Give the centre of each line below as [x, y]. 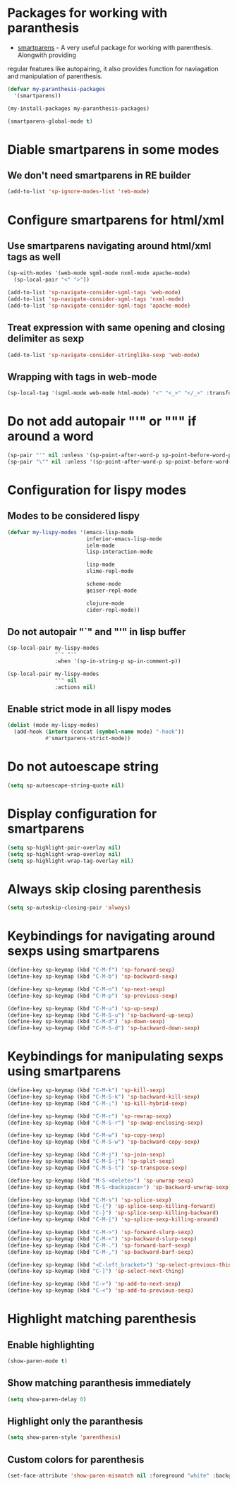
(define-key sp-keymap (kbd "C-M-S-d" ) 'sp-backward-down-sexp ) [104, 1028]
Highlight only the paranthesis [75, 1421]
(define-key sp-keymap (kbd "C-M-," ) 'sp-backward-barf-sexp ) [101, 1252]
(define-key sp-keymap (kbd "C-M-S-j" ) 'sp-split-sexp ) [91, 1161]
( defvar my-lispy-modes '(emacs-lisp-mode [71, 532]
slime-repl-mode [110, 572]
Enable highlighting [51, 1345]
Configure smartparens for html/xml [116, 220]
